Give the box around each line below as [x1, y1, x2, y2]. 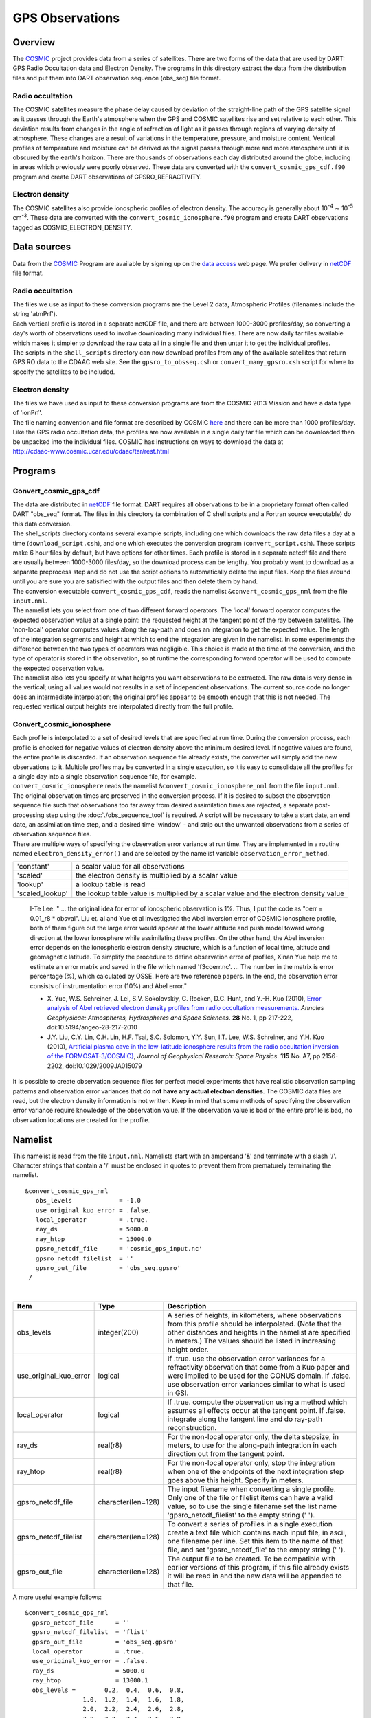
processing [12, 811, 45, 819]
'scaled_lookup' [16, 889, 68, 898]
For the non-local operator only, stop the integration [167, 1458, 335, 1468]
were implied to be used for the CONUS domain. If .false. [167, 1371, 351, 1381]
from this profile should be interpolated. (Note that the [167, 1319, 343, 1329]
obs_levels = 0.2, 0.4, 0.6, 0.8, [32, 1686, 185, 1694]
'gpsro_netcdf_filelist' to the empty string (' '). [167, 1510, 315, 1520]
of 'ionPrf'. [12, 409, 43, 417]
